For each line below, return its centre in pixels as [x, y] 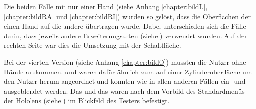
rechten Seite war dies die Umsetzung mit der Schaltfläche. [93, 45]
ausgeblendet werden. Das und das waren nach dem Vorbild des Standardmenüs [124, 91]
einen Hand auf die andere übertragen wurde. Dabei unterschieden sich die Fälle [125, 26]
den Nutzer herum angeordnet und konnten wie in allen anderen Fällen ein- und [125, 81]
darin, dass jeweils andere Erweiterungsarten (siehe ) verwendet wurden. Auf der [126, 35]
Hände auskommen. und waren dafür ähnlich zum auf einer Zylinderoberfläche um [128, 71]
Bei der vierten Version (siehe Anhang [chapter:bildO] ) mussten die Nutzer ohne [125, 61]
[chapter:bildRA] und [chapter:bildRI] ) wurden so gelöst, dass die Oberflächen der [128, 16]
